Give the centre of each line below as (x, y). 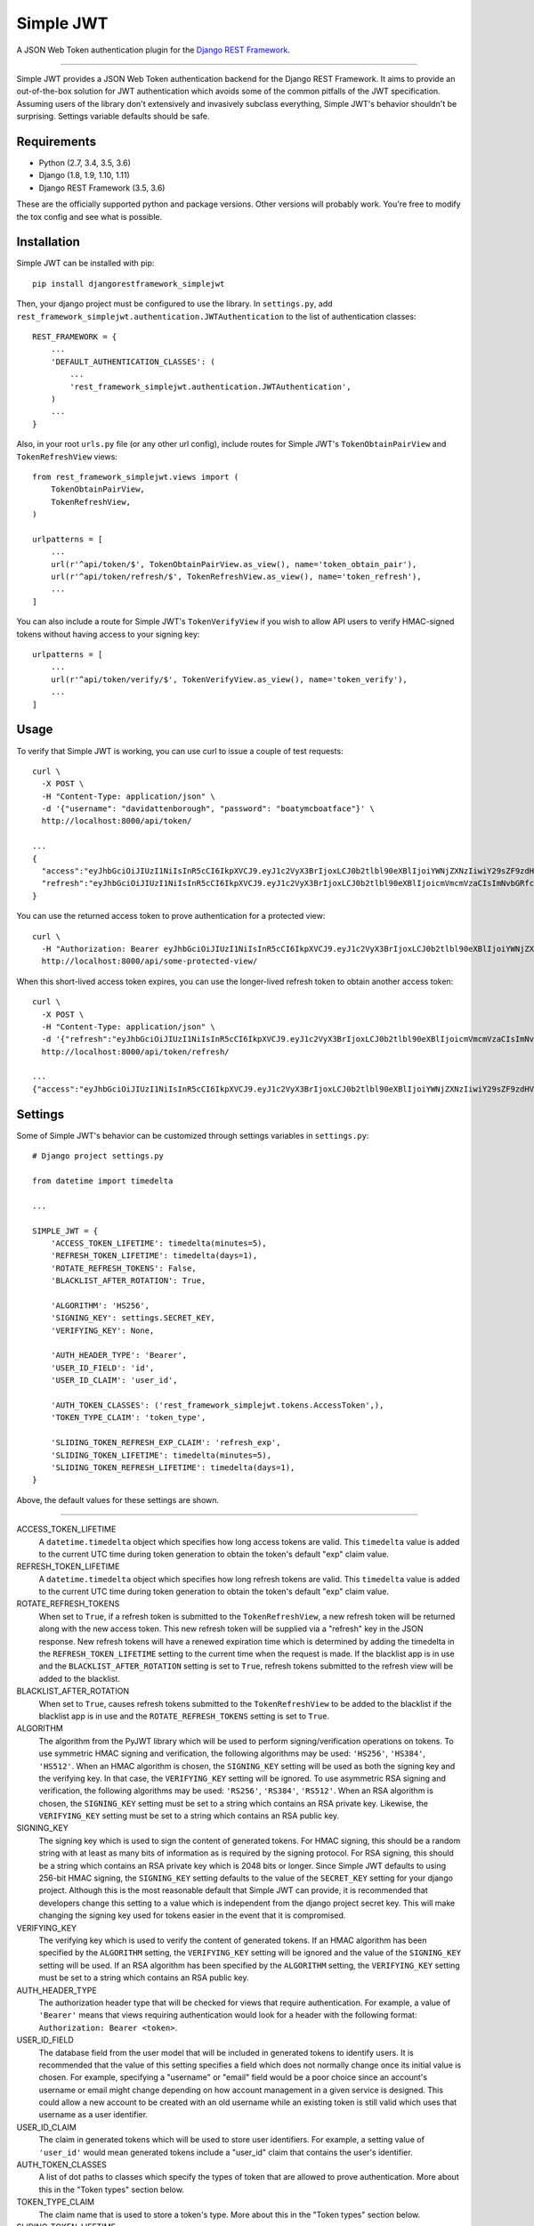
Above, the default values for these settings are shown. (118, 1499)
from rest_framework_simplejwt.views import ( (136, 477)
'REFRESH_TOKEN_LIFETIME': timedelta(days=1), (154, 1256)
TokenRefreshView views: (67, 456)
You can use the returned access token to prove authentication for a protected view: (171, 916)
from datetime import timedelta (103, 1181)
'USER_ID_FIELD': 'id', (102, 1368)
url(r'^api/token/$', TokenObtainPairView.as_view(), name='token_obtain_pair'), (234, 564)
